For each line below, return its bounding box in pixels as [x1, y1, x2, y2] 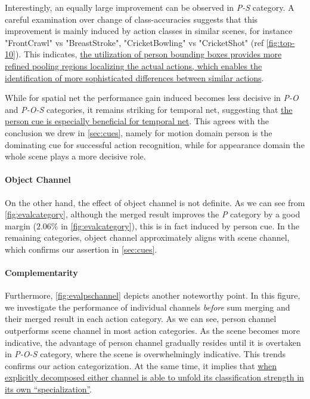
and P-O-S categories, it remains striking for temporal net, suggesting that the [5, 103, 293, 115]
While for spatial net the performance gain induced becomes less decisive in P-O [5, 91, 299, 104]
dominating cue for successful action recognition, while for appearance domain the [5, 138, 305, 151]
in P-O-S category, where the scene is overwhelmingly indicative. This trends [5, 348, 286, 360]
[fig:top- [266, 36, 295, 48]
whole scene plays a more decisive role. [5, 150, 146, 162]
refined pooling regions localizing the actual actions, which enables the [5, 59, 262, 72]
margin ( [5, 219, 36, 232]
